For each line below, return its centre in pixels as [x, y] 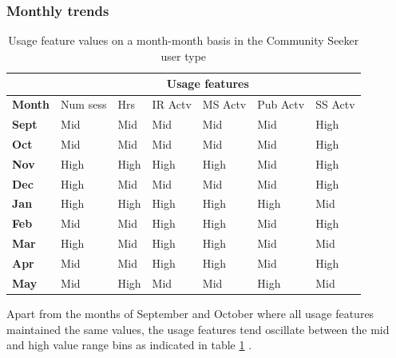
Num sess [84, 104]
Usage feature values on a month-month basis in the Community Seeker [184, 40]
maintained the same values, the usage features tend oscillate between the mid [198, 329]
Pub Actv [281, 104]
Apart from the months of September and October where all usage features [190, 313]
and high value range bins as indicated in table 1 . [129, 345]
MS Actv [224, 104]
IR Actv [172, 104]
